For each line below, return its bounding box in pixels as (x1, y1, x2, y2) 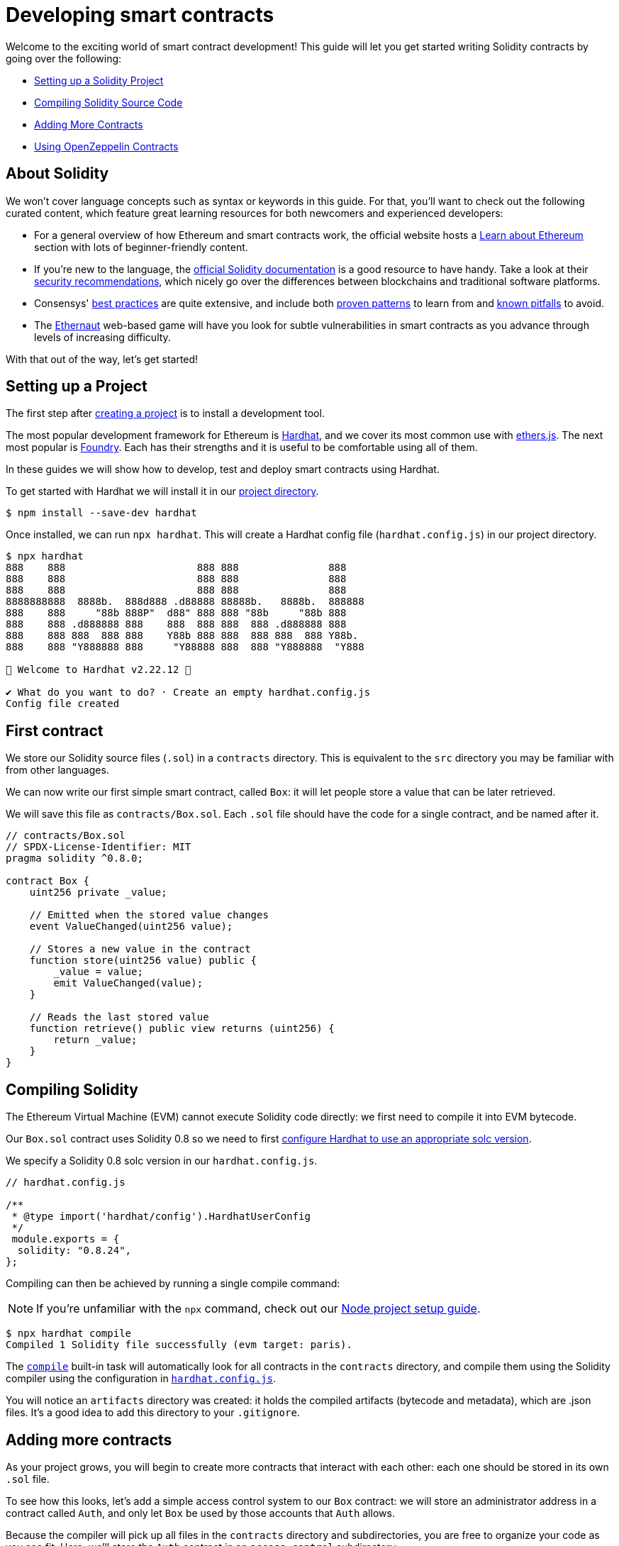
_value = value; (53, 966, 143, 978)
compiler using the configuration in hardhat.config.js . (6, 1372, 276, 1385)
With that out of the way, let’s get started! (6, 352, 199, 365)
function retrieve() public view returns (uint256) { (29, 1023, 335, 1035)
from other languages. (6, 764, 109, 777)
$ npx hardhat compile (6, 1328, 132, 1340)
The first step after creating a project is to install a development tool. (6, 407, 325, 420)
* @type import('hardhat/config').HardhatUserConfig (11, 1211, 311, 1223)
